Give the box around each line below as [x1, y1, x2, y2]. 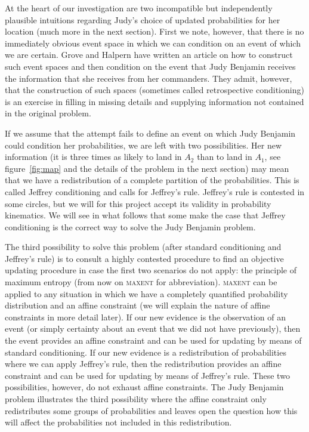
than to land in [197, 150, 252, 163]
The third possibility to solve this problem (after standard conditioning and [5, 240, 282, 253]
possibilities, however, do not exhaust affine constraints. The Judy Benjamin [5, 381, 284, 393]
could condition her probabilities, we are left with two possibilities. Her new [5, 138, 282, 151]
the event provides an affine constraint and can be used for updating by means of [5, 334, 302, 347]
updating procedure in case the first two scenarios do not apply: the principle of [5, 264, 296, 276]
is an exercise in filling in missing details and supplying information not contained [5, 95, 304, 107]
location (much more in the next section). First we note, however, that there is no [5, 25, 304, 38]
